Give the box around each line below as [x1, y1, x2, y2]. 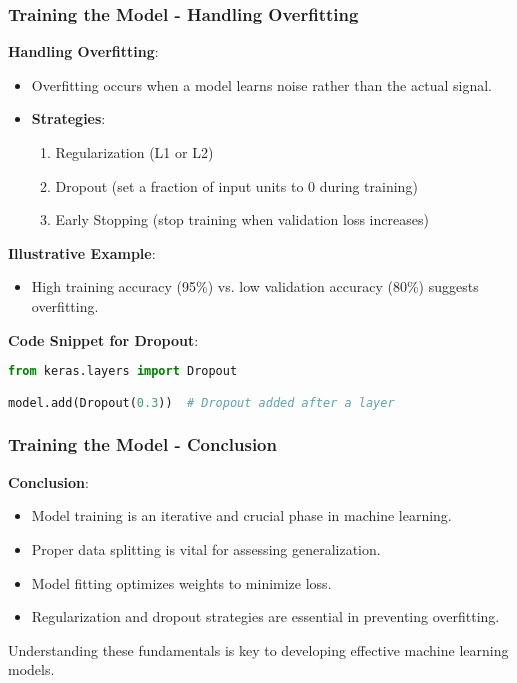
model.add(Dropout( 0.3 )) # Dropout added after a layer [8, 395, 395, 410]
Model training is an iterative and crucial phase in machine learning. [31, 505, 452, 526]
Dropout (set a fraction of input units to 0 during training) [55, 175, 418, 196]
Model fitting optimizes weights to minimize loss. [31, 572, 332, 593]
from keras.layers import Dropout [8, 364, 238, 379]
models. [8, 659, 55, 680]
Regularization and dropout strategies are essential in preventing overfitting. [31, 606, 500, 627]
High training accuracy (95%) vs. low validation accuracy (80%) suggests [31, 276, 479, 297]
